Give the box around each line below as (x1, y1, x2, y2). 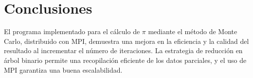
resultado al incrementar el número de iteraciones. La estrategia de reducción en (4, 45, 243, 56)
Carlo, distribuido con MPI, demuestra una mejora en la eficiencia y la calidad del (4, 36, 249, 46)
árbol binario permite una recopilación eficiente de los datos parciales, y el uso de (4, 55, 247, 65)
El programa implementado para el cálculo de (4, 26, 140, 37)
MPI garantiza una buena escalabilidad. (4, 64, 123, 75)
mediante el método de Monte (148, 26, 237, 37)
